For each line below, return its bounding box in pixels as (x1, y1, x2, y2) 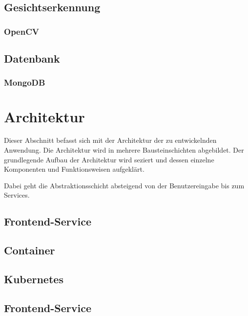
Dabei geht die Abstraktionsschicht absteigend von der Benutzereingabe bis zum (4, 180, 245, 190)
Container (4, 243, 55, 258)
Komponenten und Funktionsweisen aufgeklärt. (4, 164, 145, 174)
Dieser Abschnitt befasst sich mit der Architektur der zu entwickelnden (4, 135, 217, 145)
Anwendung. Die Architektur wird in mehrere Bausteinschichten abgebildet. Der (4, 144, 244, 155)
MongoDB (4, 76, 45, 89)
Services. (4, 190, 30, 200)
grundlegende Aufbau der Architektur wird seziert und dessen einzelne (4, 154, 214, 164)
